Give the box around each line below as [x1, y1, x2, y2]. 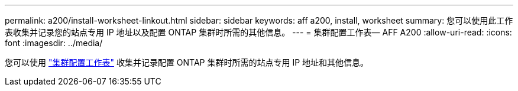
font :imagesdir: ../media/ [5, 38, 103, 48]
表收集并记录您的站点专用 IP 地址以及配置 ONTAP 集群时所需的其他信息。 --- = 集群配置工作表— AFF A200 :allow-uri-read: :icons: [5, 27, 512, 37]
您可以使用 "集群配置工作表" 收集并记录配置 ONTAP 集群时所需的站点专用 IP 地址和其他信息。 [5, 57, 369, 67]
